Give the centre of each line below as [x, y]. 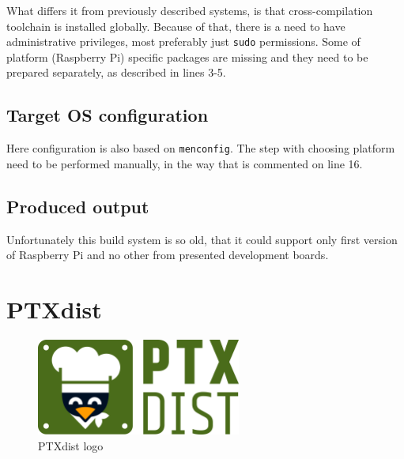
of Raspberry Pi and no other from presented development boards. [168, 255]
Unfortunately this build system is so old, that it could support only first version [202, 239]
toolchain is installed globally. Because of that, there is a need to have [176, 26]
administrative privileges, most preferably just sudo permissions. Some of [183, 41]
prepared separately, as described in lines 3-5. [116, 72]
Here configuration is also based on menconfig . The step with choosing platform [201, 148]
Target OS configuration [108, 115]
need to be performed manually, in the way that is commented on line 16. [185, 163]
